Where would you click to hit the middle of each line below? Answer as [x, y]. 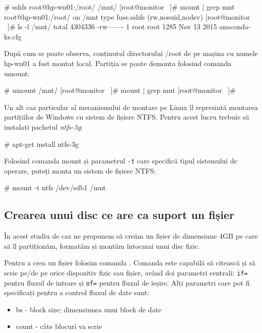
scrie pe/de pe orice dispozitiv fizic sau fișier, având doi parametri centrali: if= [126, 272]
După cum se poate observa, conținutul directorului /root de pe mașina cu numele [131, 53]
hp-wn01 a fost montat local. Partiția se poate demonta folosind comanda [118, 63]
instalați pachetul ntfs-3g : [43, 126]
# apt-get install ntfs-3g [41, 144]
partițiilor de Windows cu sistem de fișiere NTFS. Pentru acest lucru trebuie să [127, 117]
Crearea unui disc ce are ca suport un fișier [119, 215]
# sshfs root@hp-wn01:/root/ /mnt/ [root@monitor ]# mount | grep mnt [119, 7]
